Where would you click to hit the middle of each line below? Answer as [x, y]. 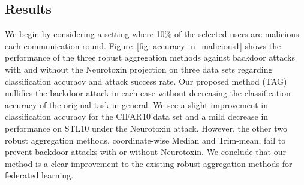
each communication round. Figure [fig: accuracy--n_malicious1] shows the [143, 45]
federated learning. [39, 175]
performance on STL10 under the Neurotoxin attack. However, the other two [146, 128]
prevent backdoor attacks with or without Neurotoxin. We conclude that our [145, 152]
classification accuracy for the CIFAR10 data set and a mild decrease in [137, 116]
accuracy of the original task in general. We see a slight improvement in [137, 104]
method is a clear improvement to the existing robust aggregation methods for [149, 163]
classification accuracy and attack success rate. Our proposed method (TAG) [146, 81]
